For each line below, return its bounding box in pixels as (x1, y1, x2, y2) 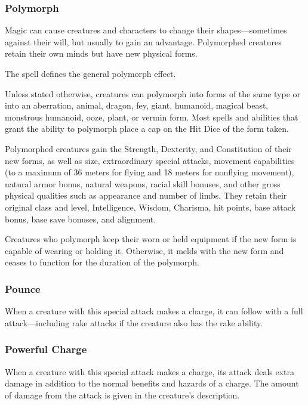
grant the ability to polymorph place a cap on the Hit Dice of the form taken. (5, 122, 289, 135)
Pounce (5, 281, 41, 296)
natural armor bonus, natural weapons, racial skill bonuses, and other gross (5, 177, 281, 190)
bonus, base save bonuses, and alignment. (5, 212, 156, 225)
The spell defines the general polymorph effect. (5, 67, 176, 79)
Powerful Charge (5, 342, 87, 357)
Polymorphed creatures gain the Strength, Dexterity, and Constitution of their (5, 142, 292, 154)
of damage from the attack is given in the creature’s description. (5, 388, 240, 401)
